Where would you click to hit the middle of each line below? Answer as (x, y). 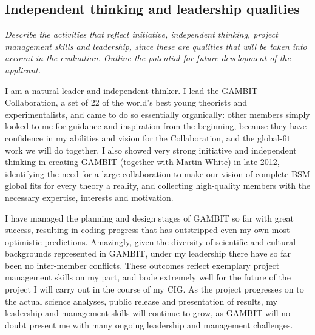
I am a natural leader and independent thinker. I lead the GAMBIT (131, 90)
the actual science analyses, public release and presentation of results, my (141, 301)
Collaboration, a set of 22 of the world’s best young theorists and (126, 102)
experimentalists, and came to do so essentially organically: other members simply (157, 114)
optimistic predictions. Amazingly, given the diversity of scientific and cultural (151, 241)
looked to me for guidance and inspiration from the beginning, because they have (156, 126)
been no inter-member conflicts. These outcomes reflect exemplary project (142, 265)
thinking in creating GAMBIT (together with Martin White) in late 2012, (142, 162)
